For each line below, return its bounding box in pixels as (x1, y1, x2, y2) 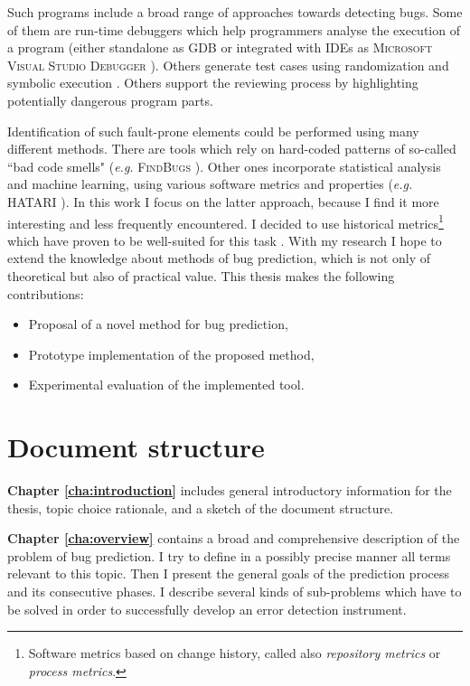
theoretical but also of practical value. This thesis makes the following (7, 266, 395, 285)
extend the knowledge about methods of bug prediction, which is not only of (7, 249, 431, 268)
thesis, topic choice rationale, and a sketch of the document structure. (7, 498, 394, 517)
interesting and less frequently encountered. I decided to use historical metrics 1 (7, 211, 444, 232)
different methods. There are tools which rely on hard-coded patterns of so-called (7, 139, 456, 158)
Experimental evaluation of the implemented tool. (28, 375, 305, 394)
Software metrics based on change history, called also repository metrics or (28, 644, 441, 663)
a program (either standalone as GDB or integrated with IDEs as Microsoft (7, 38, 433, 57)
